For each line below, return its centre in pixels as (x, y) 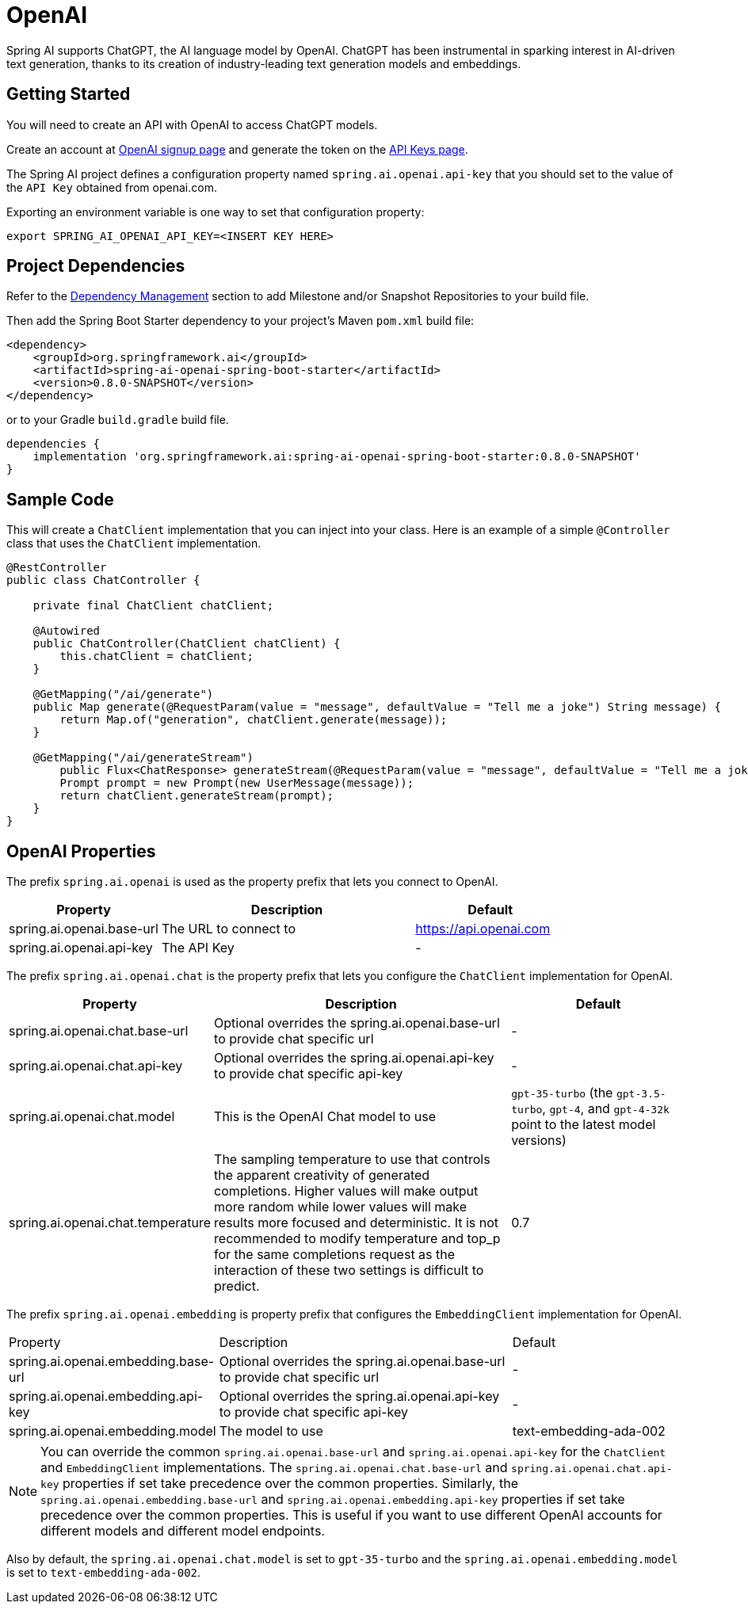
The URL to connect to (229, 929)
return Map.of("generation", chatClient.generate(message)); (254, 720)
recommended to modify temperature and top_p (357, 1239)
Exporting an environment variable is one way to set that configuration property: (216, 212)
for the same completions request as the (335, 1255)
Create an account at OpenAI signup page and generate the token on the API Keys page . (237, 149)
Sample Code (60, 499)
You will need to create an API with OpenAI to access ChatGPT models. (192, 124)
